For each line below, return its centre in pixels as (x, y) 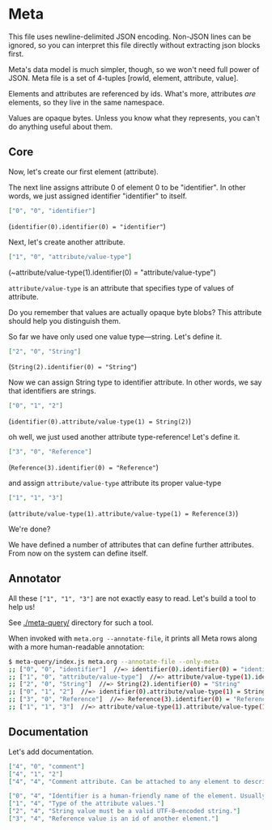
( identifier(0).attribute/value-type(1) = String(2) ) (100, 421)
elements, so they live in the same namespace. (86, 102)
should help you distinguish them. (65, 321)
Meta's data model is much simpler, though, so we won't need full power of (134, 69)
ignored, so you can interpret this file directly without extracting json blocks (134, 45)
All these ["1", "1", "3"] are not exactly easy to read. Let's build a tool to (132, 598)
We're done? (30, 529)
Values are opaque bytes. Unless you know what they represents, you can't (134, 117)
